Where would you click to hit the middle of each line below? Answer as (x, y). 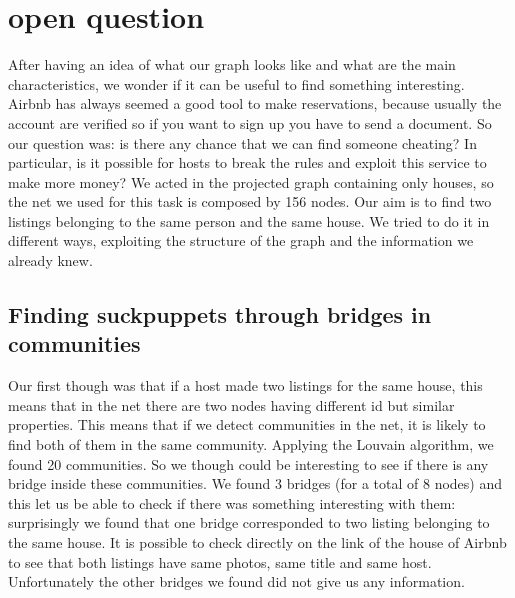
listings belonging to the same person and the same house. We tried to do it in (249, 220)
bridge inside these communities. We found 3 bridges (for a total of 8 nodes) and (255, 483)
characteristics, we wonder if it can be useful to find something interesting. (236, 83)
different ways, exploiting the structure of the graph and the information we (241, 240)
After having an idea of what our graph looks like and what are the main (232, 64)
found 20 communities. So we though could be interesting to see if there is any (248, 463)
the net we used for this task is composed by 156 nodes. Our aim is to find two (250, 201)
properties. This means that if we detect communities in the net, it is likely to (247, 424)
